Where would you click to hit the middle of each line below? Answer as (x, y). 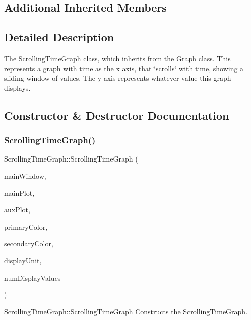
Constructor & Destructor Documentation (117, 115)
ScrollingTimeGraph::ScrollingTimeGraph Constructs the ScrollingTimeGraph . (126, 311)
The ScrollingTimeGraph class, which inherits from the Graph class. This (117, 58)
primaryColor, (26, 226)
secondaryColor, (29, 244)
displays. (17, 88)
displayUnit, (23, 260)
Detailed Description (59, 37)
